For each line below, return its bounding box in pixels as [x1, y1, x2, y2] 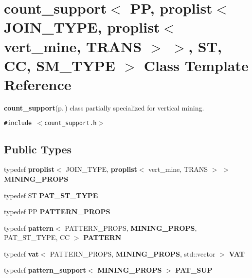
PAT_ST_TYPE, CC [4, 232, 70, 242]
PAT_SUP [175, 265, 213, 275]
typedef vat [4, 248, 39, 259]
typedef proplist [4, 164, 54, 174]
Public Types [4, 141, 72, 156]
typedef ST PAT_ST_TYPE [4, 190, 98, 200]
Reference [4, 74, 72, 94]
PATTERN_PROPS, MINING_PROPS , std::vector [50, 248, 216, 259]
